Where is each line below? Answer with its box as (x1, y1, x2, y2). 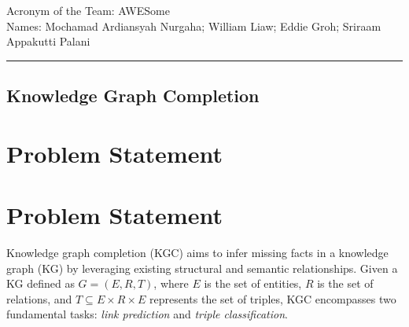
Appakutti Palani (6, 33, 90, 50)
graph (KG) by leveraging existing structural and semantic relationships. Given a (6, 259, 398, 276)
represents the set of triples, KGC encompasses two (149, 290, 396, 307)
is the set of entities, (204, 275, 302, 292)
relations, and (6, 290, 72, 307)
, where (153, 275, 189, 292)
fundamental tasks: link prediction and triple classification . (6, 306, 288, 322)
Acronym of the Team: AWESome (6, 2, 170, 18)
